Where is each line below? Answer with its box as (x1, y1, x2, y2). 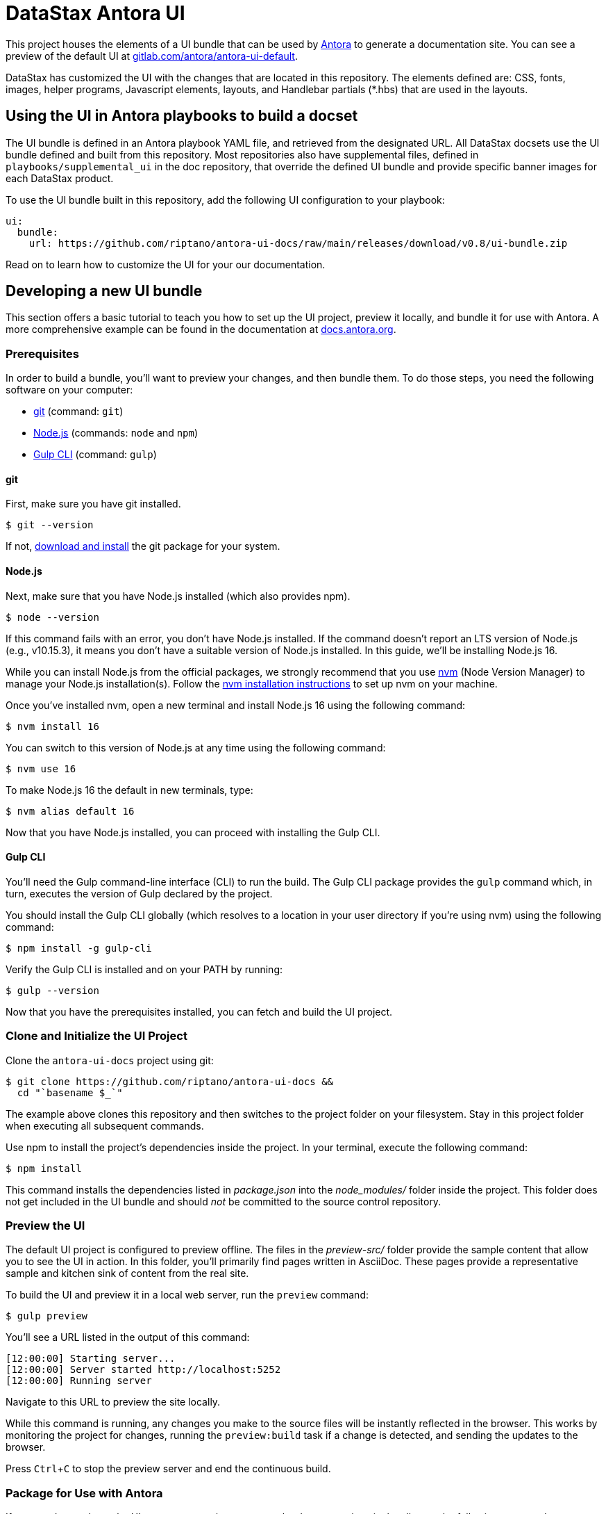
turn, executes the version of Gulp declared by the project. (6, 887, 273, 900)
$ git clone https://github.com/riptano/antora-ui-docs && (6, 1075, 334, 1087)
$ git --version (6, 519, 94, 531)
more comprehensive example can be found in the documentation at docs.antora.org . (6, 323, 396, 336)
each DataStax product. (6, 172, 114, 184)
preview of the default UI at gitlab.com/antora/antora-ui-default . (6, 49, 298, 62)
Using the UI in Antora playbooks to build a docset (6, 107, 358, 125)
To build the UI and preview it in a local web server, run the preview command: (6, 1289, 369, 1301)
